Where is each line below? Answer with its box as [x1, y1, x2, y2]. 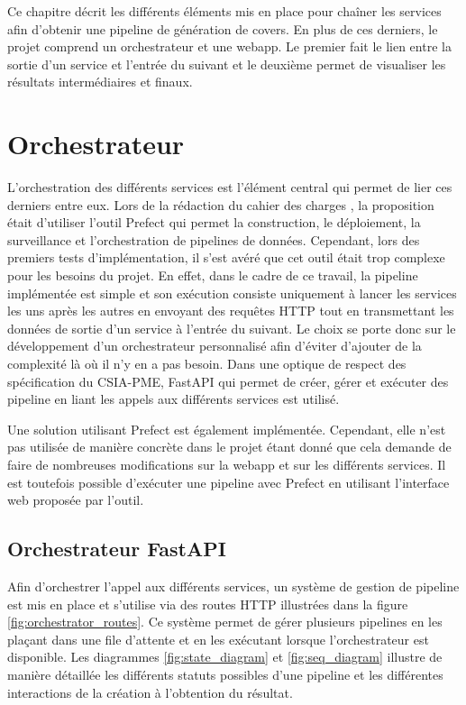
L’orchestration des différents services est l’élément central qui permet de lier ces [7, 178, 452, 197]
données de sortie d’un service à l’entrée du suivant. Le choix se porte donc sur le [7, 318, 456, 337]
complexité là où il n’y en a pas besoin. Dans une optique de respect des [7, 354, 407, 373]
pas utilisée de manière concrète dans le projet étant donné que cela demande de [7, 437, 452, 456]
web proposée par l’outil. [7, 490, 144, 509]
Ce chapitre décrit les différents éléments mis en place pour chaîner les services [7, 2, 442, 20]
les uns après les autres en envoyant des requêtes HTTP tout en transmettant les [7, 301, 454, 320]
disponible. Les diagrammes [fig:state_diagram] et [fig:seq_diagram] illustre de [7, 647, 443, 666]
